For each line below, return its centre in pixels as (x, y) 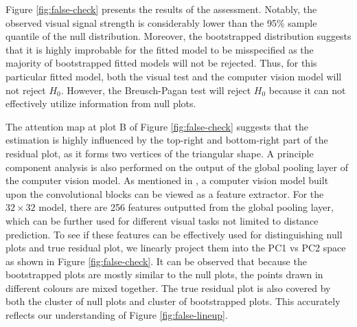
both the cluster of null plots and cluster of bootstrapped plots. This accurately (173, 301)
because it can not (307, 90)
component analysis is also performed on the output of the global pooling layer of (177, 167)
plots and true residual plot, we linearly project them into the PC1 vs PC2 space (176, 248)
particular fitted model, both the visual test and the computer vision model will (174, 76)
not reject (26, 90)
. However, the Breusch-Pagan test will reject (156, 90)
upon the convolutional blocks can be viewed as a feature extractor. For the (165, 193)
